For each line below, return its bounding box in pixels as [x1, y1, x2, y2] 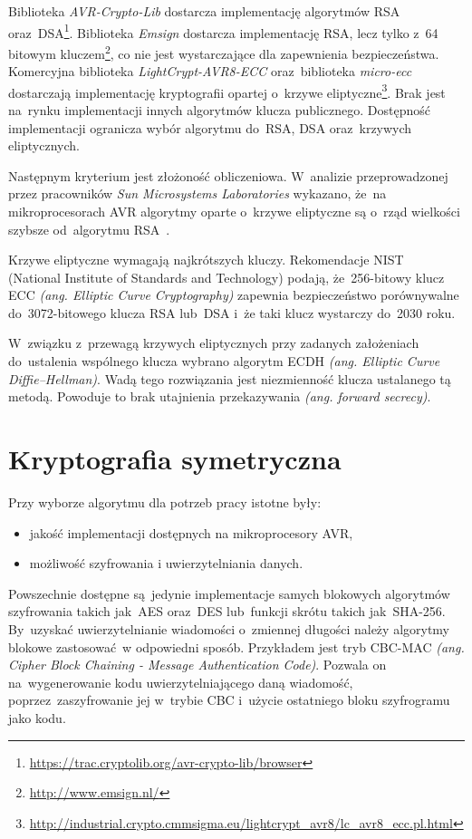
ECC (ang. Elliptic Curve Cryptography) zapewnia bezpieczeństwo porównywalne [8, 285, 459, 304]
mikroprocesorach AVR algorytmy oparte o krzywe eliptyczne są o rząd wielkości [8, 201, 460, 220]
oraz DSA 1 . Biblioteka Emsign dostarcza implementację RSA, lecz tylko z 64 [8, 20, 438, 42]
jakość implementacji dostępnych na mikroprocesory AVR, [29, 523, 353, 542]
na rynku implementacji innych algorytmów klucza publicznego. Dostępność [8, 100, 430, 119]
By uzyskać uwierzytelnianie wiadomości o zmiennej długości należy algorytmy [8, 619, 450, 638]
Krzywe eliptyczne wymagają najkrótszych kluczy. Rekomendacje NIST [8, 250, 404, 269]
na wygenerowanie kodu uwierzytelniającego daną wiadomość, [8, 672, 353, 691]
